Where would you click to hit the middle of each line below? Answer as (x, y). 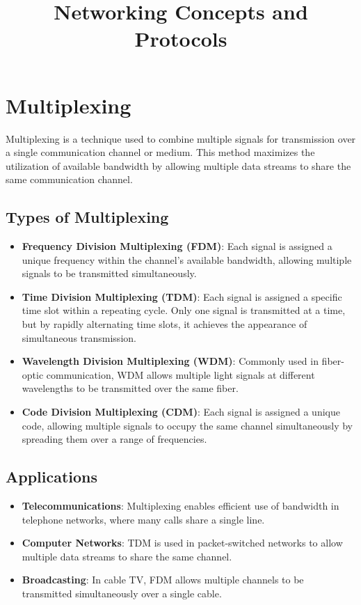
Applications (52, 477)
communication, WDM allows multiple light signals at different (180, 374)
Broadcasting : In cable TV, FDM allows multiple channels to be (163, 580)
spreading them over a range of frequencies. (114, 439)
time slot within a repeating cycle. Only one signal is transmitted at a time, (184, 310)
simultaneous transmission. (79, 337)
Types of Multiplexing (87, 217)
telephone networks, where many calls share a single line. (143, 519)
